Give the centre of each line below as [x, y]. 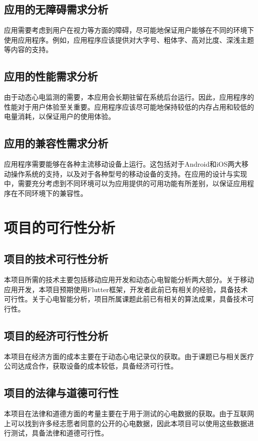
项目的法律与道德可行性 [61, 393]
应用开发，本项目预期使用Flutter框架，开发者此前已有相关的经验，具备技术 [126, 289]
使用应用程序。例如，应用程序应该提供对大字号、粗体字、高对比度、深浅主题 [129, 39]
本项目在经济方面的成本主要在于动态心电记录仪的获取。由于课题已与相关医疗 [129, 356]
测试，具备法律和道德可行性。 [59, 433]
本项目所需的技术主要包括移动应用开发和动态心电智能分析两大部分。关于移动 [129, 280]
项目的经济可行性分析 [56, 335]
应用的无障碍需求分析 [56, 9]
